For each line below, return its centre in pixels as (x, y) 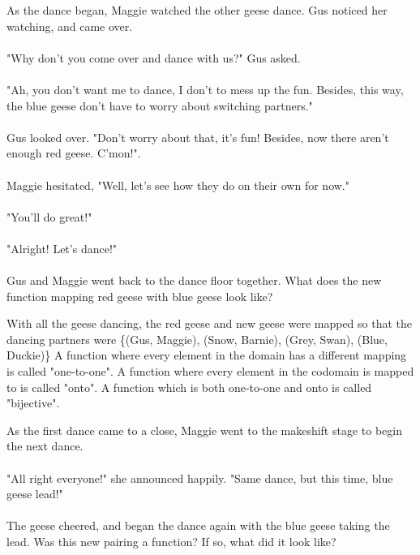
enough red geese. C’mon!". (74, 153)
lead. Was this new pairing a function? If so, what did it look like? (171, 541)
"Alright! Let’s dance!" (62, 248)
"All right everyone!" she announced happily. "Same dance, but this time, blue (200, 478)
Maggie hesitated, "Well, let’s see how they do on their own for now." (178, 185)
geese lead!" (35, 494)
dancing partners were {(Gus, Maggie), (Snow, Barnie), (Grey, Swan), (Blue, (197, 339)
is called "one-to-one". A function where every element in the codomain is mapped (210, 371)
